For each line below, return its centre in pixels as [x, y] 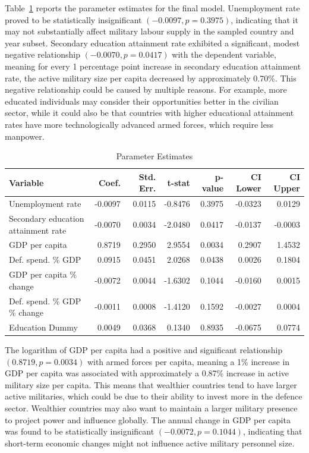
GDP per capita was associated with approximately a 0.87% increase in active [147, 373]
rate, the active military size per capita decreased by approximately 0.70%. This [151, 78]
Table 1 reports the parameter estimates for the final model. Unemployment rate [152, 8]
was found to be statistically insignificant [80, 431]
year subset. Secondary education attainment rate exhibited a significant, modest [152, 43]
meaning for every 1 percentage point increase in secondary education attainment [153, 66]
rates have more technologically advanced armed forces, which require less [139, 124]
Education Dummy [43, 327]
